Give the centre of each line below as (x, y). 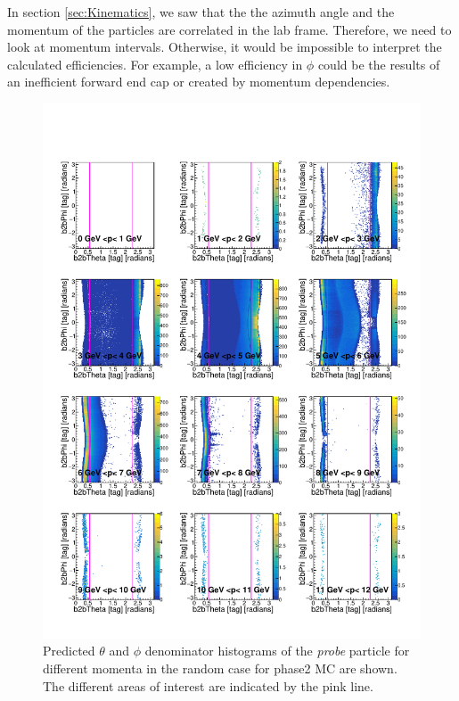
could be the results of (379, 64)
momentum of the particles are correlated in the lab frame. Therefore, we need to (229, 29)
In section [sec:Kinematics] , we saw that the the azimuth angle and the (201, 12)
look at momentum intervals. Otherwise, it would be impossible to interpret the (225, 47)
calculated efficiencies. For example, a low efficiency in (155, 64)
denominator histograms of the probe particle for (277, 651)
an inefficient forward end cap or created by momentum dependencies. (199, 82)
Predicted (69, 651)
